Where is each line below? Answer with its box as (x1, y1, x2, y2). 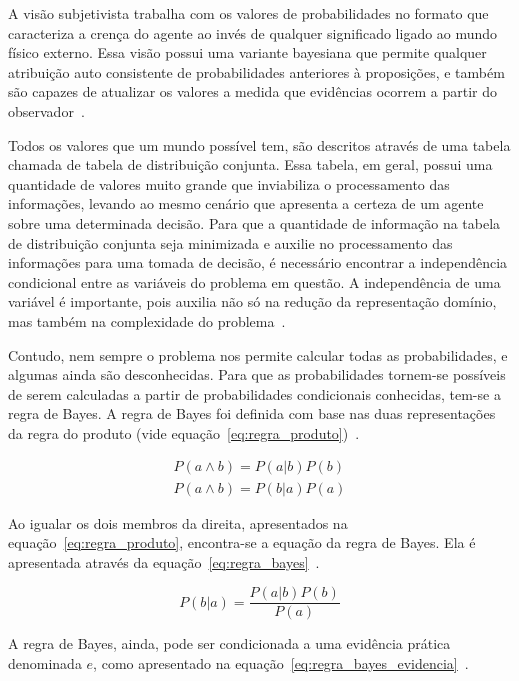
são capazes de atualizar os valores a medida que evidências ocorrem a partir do (8, 81, 498, 102)
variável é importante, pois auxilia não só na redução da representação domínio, (8, 291, 497, 312)
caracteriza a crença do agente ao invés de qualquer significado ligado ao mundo (8, 22, 498, 43)
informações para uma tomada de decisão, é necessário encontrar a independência (8, 252, 508, 273)
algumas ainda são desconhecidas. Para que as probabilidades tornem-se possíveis (8, 364, 506, 385)
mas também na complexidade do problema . (8, 310, 286, 331)
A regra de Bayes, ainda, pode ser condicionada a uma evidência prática (8, 633, 451, 654)
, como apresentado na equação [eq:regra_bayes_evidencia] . (93, 652, 469, 673)
